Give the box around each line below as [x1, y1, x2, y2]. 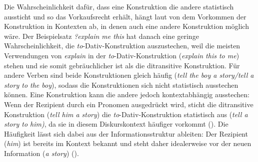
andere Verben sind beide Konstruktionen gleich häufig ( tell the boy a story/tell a [4, 70, 254, 80]
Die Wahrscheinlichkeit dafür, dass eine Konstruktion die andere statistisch [4, 1, 234, 11]
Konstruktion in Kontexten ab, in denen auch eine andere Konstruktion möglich [4, 21, 249, 31]
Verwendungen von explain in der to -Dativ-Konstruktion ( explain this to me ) [4, 50, 239, 60]
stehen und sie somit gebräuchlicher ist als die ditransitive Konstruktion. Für [4, 60, 240, 70]
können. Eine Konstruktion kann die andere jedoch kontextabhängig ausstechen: [4, 89, 249, 100]
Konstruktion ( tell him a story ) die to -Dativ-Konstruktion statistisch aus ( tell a [4, 109, 248, 119]
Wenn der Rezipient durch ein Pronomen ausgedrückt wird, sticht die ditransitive [4, 99, 253, 109]
